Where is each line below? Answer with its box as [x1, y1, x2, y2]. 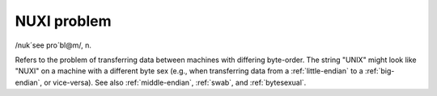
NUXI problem [15, 12, 112, 30]
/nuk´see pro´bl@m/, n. [15, 40, 92, 50]
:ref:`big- [364, 66, 395, 76]
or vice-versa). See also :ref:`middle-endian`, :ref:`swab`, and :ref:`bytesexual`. [44, 77, 307, 87]
